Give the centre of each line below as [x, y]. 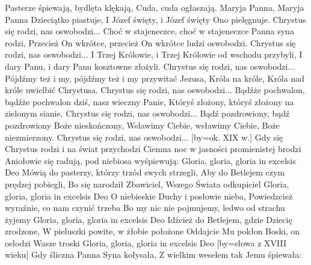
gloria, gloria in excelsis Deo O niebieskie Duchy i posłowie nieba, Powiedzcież [149, 196]
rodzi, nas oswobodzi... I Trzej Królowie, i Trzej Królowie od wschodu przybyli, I [154, 54]
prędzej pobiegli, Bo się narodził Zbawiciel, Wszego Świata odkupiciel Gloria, [147, 184]
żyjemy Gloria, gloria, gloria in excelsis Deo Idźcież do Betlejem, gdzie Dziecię [149, 219]
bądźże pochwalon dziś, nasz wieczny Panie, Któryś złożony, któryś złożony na [149, 101]
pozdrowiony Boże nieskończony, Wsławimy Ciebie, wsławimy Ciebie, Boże [142, 125]
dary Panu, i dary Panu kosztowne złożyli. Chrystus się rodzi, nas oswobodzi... [150, 66]
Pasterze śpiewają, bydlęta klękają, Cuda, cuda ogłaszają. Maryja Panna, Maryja [155, 7]
